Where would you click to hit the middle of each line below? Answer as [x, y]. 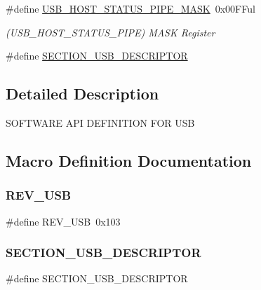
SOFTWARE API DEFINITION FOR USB [100, 122]
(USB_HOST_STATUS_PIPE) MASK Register [111, 32]
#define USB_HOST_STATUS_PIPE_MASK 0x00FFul [130, 8]
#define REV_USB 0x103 [63, 221]
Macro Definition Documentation [129, 160]
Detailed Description [82, 94]
